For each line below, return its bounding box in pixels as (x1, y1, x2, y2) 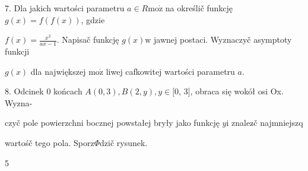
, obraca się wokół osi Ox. (190, 85, 284, 97)
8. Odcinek (5, 85, 44, 97)
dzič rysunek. (100, 136, 148, 148)
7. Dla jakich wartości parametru (5, 2, 125, 14)
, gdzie (81, 13, 105, 26)
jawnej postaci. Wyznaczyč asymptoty (154, 33, 292, 46)
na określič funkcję (165, 2, 233, 14)
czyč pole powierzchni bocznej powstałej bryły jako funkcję (5, 116, 220, 129)
